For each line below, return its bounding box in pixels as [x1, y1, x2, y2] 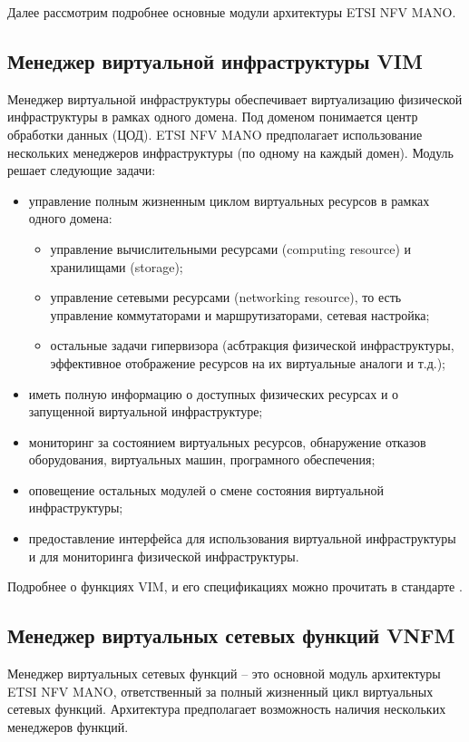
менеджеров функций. [7, 717, 129, 736]
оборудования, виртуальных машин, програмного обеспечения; [28, 450, 376, 469]
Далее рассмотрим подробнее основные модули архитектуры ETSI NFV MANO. [7, 3, 456, 21]
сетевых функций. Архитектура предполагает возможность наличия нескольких [7, 699, 446, 718]
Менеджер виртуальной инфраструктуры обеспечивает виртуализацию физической [7, 89, 463, 108]
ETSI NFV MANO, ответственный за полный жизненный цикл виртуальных [7, 681, 434, 700]
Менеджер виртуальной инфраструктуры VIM [7, 46, 423, 74]
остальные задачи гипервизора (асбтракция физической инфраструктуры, [50, 336, 454, 355]
